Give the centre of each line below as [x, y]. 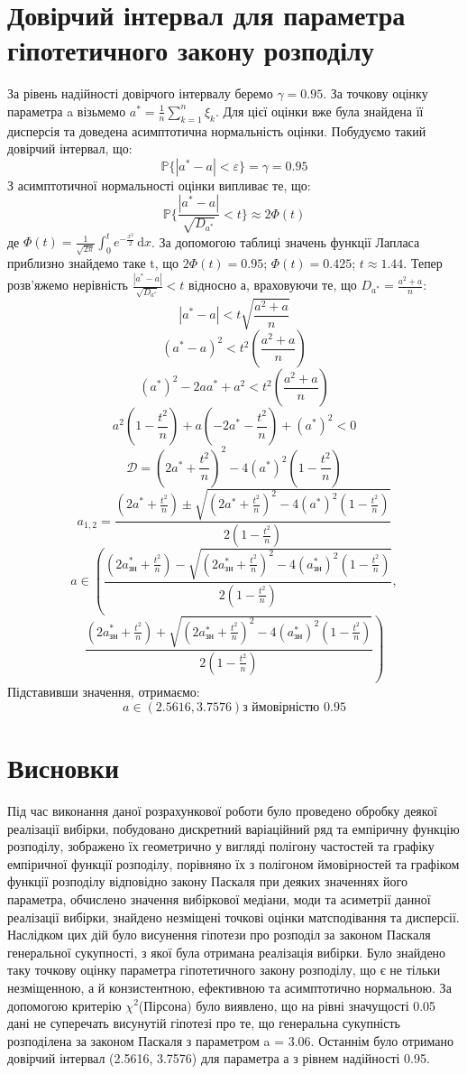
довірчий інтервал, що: [70, 148]
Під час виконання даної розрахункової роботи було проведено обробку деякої [222, 810]
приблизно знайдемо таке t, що [93, 263]
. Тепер [423, 263]
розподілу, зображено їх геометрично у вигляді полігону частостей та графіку [221, 846]
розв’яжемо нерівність [68, 285]
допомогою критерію [64, 1005]
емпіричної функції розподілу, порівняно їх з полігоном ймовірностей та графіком [233, 863]
